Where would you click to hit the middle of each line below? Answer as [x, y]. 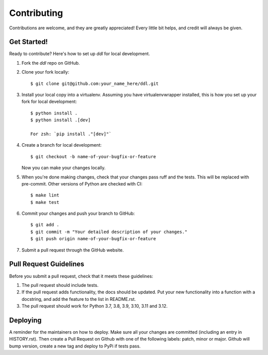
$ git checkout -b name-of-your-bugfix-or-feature [93, 156]
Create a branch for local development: [62, 145]
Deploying [25, 320]
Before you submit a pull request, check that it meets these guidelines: [81, 276]
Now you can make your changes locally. [64, 168]
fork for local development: [49, 101]
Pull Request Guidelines [47, 264]
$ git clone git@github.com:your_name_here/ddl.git [95, 84]
